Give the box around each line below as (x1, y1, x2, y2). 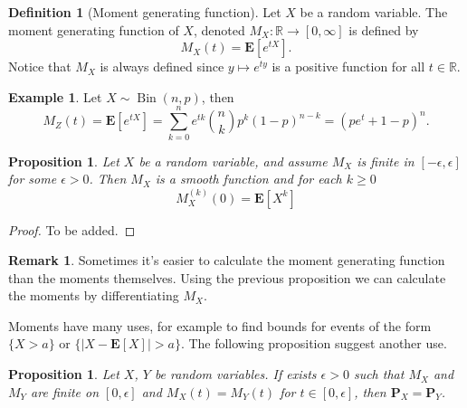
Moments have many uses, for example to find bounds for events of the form (8, 316, 432, 335)
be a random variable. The (300, 3, 448, 21)
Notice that (8, 57, 71, 76)
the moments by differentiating (8, 286, 179, 305)
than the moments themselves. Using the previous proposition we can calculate (8, 268, 446, 287)
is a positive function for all (272, 57, 425, 76)
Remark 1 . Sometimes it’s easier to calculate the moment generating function (8, 251, 445, 270)
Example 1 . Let (8, 87, 102, 106)
